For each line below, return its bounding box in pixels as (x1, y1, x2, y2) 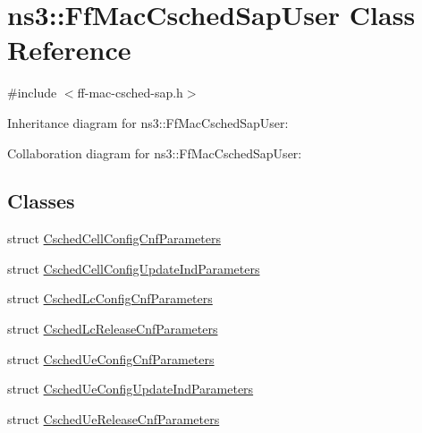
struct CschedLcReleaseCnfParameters (7, 319, 218, 338)
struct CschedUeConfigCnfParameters (7, 349, 215, 368)
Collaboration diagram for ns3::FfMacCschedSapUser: (7, 143, 302, 162)
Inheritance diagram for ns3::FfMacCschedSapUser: (7, 113, 289, 132)
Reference (7, 31, 131, 68)
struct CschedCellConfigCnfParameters (7, 229, 221, 248)
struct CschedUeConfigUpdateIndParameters (7, 379, 254, 398)
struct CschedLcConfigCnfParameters (7, 289, 213, 308)
